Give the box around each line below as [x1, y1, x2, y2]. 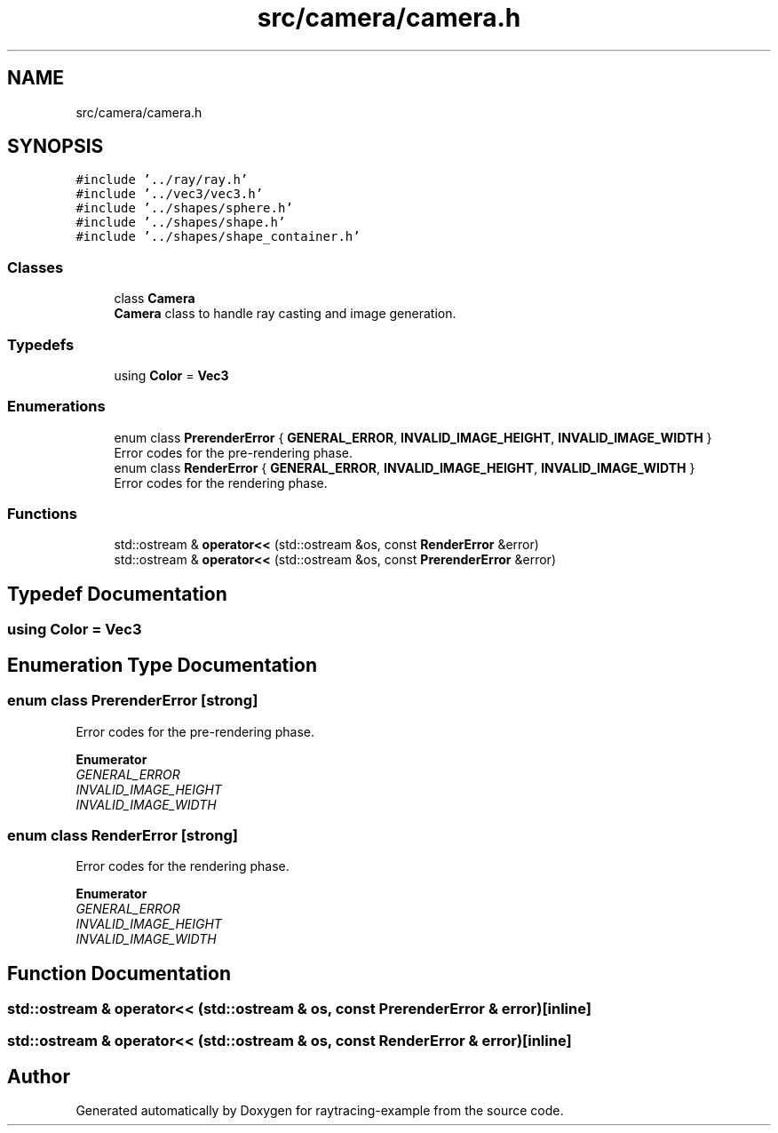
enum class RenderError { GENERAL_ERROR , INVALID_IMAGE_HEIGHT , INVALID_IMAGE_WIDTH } [114, 459, 695, 475]
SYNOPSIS [7, 135, 104, 158]
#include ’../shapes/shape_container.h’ [75, 229, 361, 244]
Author [7, 1065, 70, 1088]
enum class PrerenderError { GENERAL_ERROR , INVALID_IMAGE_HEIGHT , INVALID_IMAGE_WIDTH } [114, 429, 712, 445]
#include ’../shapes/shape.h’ [75, 215, 286, 230]
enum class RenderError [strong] [7, 826, 238, 844]
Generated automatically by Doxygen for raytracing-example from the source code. [75, 1103, 564, 1119]
